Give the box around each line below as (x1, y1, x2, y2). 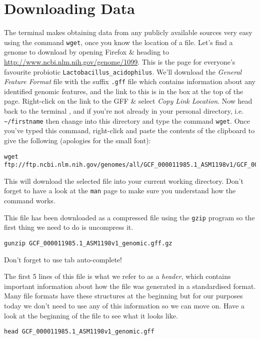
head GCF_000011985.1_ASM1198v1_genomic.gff (4, 328, 154, 335)
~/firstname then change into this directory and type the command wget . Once (4, 115, 250, 126)
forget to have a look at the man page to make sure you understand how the (4, 185, 236, 196)
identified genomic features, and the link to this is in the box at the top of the (4, 86, 243, 96)
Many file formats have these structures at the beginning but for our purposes (4, 290, 243, 301)
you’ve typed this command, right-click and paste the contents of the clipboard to (4, 125, 255, 136)
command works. (4, 195, 55, 206)
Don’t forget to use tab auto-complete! (4, 254, 122, 264)
